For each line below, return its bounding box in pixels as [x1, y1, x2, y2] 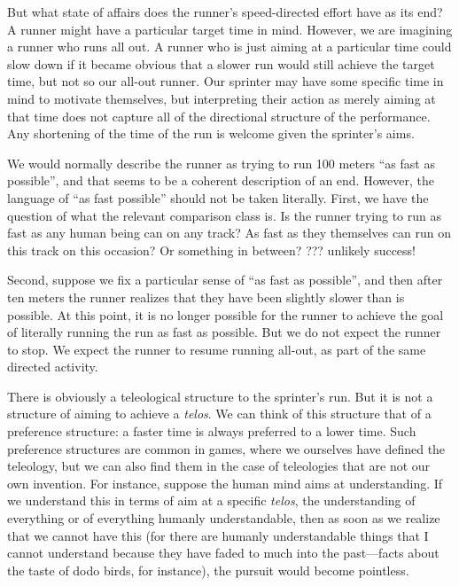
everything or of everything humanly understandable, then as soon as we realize [7, 509, 440, 527]
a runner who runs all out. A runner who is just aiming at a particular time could [7, 37, 452, 56]
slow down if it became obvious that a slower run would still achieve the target [7, 54, 435, 73]
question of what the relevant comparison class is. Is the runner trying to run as [7, 206, 441, 224]
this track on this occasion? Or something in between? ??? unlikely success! [7, 240, 416, 259]
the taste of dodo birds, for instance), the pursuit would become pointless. [7, 560, 409, 579]
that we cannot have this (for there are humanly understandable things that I [7, 526, 429, 544]
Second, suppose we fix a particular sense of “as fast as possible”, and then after [7, 270, 443, 289]
